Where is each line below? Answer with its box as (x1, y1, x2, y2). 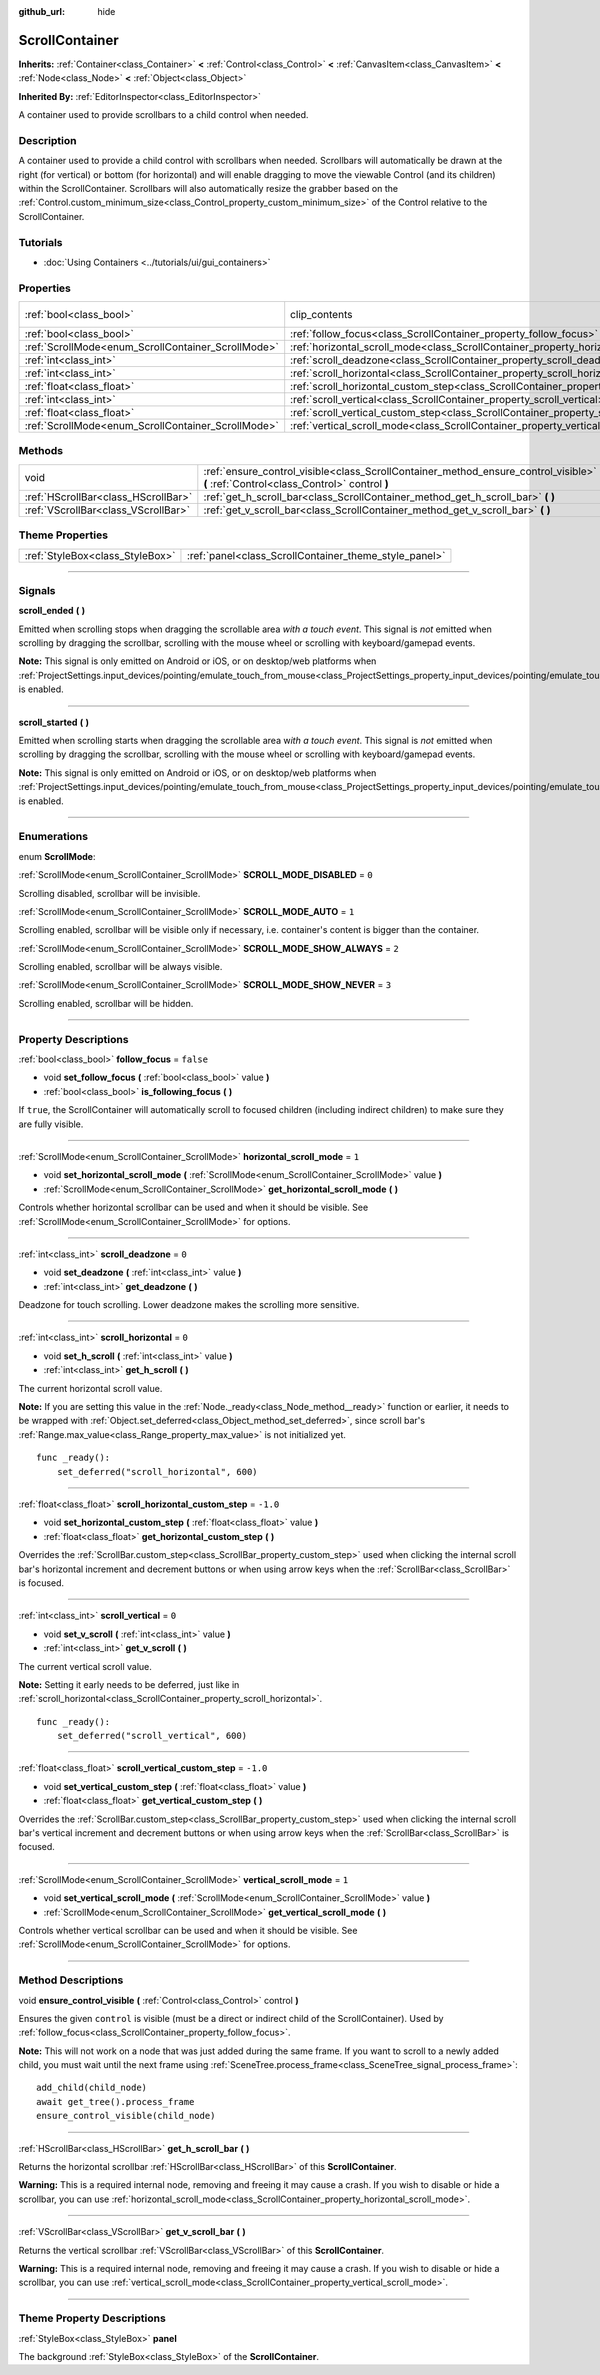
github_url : (18, 6, 65, 17)
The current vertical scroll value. (18, 1660, 152, 1672)
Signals (18, 583, 56, 597)
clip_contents (290, 308, 353, 322)
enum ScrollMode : (18, 850, 96, 862)
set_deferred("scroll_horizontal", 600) (56, 1466, 259, 1477)
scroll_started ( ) (18, 716, 90, 728)
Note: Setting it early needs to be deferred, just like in (18, 1678, 240, 1690)
